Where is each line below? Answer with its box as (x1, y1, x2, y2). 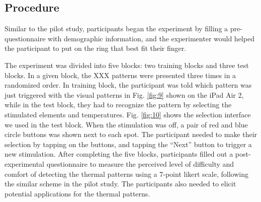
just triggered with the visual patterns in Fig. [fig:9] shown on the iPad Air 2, (5, 89, 244, 100)
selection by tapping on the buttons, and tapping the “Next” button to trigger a (5, 139, 252, 149)
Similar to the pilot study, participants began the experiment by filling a (5, 23, 228, 34)
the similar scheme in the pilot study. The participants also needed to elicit (5, 178, 236, 189)
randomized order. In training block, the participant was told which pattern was (5, 80, 252, 90)
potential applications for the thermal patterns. (5, 188, 150, 198)
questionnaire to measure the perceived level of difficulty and (46, 158, 234, 169)
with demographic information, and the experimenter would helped (48, 33, 254, 43)
